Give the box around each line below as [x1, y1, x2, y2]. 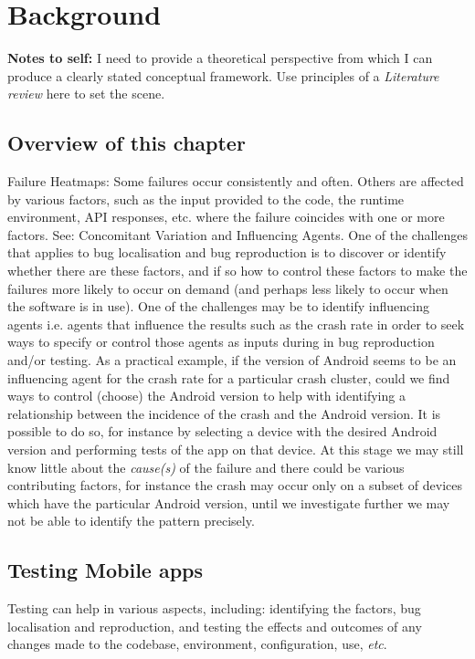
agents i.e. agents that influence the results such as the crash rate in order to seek [7, 314, 465, 333]
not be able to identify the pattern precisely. [7, 511, 255, 530]
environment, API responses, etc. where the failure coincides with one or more [7, 207, 445, 226]
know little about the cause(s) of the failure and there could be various [7, 457, 405, 476]
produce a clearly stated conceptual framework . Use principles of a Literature [7, 66, 439, 85]
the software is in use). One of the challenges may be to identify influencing [7, 297, 429, 316]
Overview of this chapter [7, 129, 246, 157]
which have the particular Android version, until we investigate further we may [7, 493, 450, 512]
